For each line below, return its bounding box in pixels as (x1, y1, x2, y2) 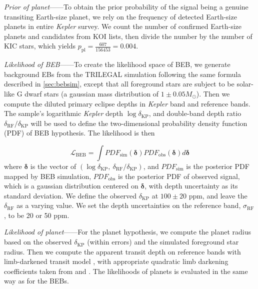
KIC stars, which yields (4, 40, 75, 51)
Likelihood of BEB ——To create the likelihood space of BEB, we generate (4, 59, 230, 69)
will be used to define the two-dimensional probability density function (30, 117, 247, 128)
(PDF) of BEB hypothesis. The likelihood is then (4, 127, 155, 138)
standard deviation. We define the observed (4, 190, 137, 200)
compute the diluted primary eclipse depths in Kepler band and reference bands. (4, 98, 250, 108)
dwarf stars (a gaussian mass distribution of (24, 88, 159, 98)
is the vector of (30, 160, 76, 171)
